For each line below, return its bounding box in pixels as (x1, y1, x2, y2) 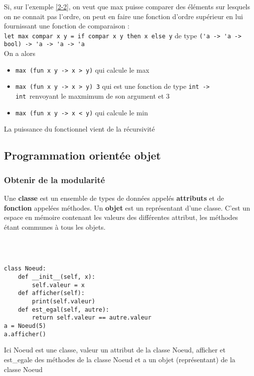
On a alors (4, 48, 35, 58)
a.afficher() (4, 330, 46, 338)
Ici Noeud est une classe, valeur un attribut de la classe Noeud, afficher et (4, 345, 226, 355)
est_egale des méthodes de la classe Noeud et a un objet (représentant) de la (4, 354, 235, 364)
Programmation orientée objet (4, 148, 161, 163)
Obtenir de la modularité (4, 173, 105, 186)
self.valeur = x (32, 281, 85, 289)
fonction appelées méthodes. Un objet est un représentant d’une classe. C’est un (4, 202, 251, 213)
